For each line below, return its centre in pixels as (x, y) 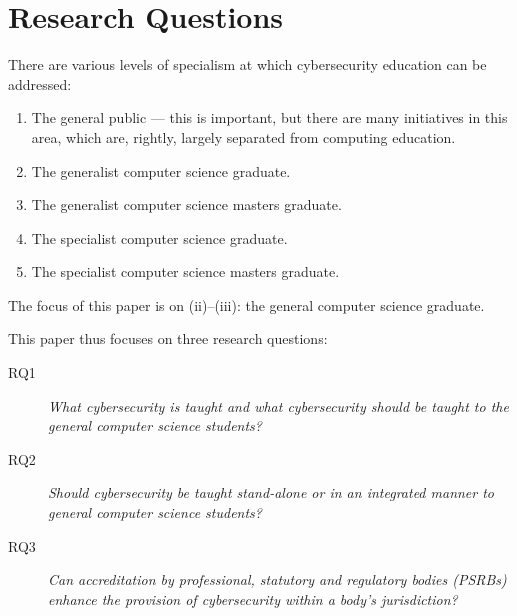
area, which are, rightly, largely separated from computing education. (243, 136)
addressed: (40, 83)
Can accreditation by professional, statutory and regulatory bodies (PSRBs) (277, 579)
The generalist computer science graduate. (161, 170)
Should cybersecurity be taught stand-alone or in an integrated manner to (271, 492)
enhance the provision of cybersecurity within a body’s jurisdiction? (253, 598)
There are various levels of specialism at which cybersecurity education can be (247, 64)
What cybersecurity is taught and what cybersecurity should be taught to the (278, 405)
